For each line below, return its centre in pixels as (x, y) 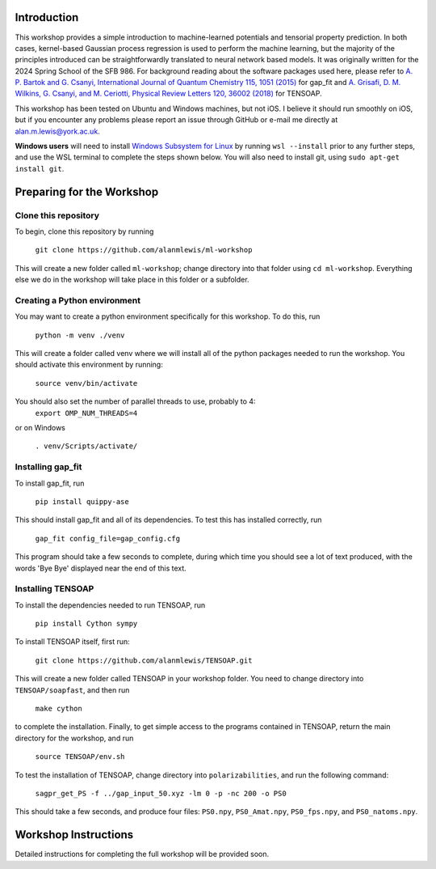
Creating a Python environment (78, 300)
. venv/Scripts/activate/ (86, 446)
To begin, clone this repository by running (84, 231)
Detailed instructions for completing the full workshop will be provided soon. (142, 854)
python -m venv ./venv (80, 335)
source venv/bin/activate (86, 383)
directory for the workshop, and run (74, 738)
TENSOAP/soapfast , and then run (72, 690)
